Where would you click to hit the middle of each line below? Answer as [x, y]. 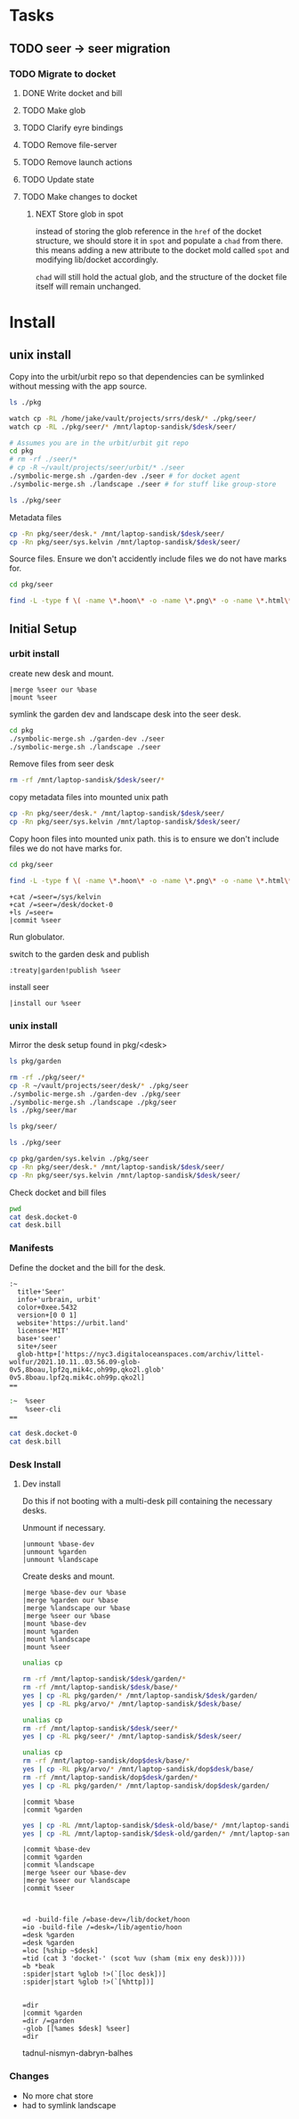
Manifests [32, 1248]
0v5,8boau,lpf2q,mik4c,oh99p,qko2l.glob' [87, 1370]
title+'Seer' [41, 1292]
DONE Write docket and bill [72, 93]
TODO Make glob [54, 110]
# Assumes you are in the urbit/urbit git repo [99, 443]
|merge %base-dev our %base [74, 1593]
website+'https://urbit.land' [73, 1323]
